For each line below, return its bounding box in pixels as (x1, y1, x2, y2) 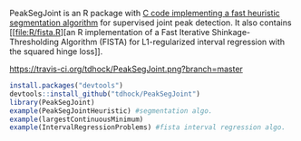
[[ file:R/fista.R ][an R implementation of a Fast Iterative (9, 27, 210, 37)
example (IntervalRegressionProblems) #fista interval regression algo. (9, 123, 286, 132)
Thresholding (9, 36, 59, 47)
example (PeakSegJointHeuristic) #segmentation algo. (9, 106, 213, 116)
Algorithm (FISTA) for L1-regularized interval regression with (60, 36, 286, 47)
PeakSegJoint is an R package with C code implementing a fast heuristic (9, 8, 281, 18)
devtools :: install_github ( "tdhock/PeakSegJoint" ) (9, 89, 201, 99)
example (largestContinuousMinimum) (9, 115, 144, 124)
